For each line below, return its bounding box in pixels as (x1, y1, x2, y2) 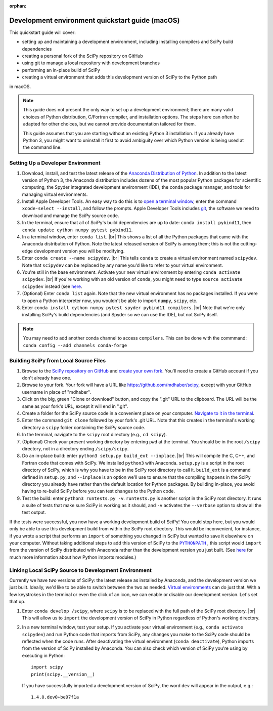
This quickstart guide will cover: (9, 29, 76, 35)
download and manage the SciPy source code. (22, 213, 119, 219)
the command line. (23, 144, 62, 150)
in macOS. (9, 83, 31, 90)
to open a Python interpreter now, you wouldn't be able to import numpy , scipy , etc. (22, 298, 198, 304)
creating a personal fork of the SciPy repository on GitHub (22, 53, 144, 59)
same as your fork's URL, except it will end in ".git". (22, 403, 128, 409)
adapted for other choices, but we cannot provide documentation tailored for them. (23, 121, 196, 127)
